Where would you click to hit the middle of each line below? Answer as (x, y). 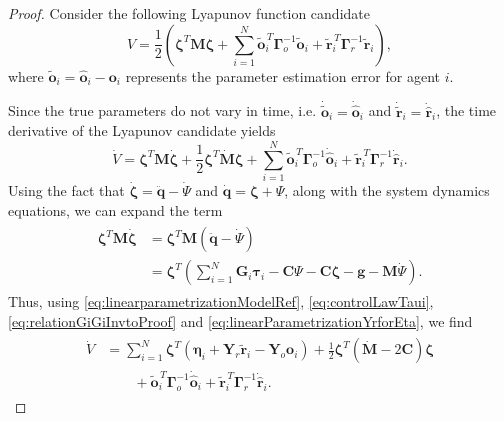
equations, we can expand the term (115, 209)
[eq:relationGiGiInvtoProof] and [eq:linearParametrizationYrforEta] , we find (240, 320)
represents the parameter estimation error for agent (282, 75)
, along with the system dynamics (387, 189)
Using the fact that (66, 189)
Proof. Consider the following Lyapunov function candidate (189, 13)
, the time (466, 110)
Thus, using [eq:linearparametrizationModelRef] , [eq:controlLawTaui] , (221, 301)
